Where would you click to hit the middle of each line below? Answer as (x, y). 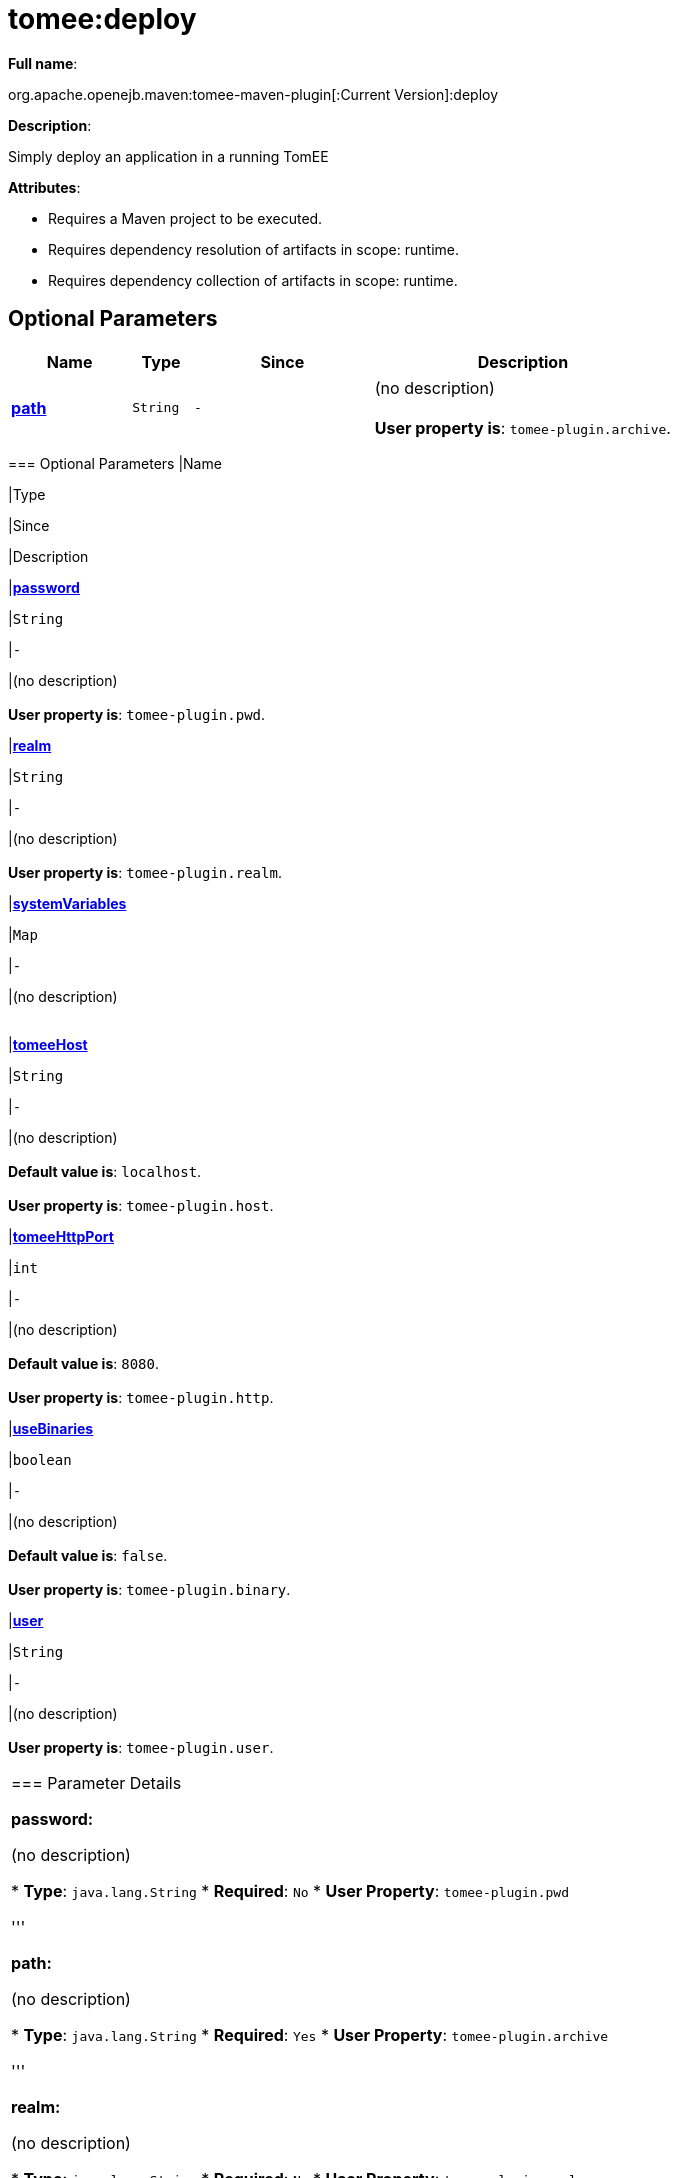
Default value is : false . (88, 1555)
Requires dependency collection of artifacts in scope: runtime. (253, 280)
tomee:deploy (102, 19)
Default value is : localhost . (105, 1171)
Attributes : (44, 187)
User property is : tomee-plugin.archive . (522, 427)
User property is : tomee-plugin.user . (141, 1747)
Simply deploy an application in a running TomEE (168, 156)
